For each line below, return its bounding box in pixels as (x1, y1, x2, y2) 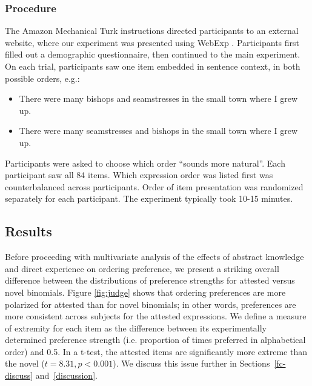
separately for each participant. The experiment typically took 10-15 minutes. (5, 192, 293, 205)
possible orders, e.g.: (5, 72, 80, 84)
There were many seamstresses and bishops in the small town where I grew (19, 124, 298, 137)
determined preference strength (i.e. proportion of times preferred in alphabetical (5, 333, 306, 346)
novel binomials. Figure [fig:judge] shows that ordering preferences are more (5, 285, 286, 298)
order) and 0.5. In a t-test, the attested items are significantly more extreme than (5, 345, 308, 358)
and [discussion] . (35, 369, 98, 382)
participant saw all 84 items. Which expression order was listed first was (5, 168, 273, 181)
